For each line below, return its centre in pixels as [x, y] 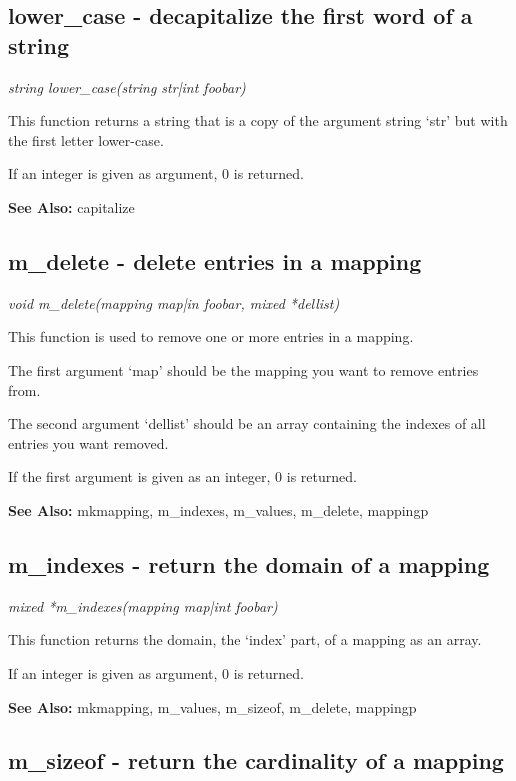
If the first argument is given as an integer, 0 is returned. [182, 476]
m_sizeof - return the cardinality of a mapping [256, 760]
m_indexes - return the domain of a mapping [249, 563]
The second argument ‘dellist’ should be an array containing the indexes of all [247, 423]
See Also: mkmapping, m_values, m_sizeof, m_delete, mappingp [212, 706]
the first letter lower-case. [86, 139]
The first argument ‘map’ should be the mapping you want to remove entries [243, 369]
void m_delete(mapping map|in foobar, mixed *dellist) [174, 302]
